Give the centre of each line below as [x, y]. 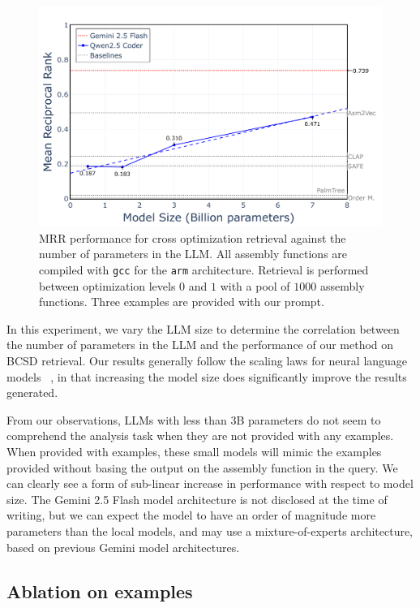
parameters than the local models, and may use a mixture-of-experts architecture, [210, 530]
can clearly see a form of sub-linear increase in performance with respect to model [210, 483]
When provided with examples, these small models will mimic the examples [194, 451]
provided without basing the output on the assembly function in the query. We [202, 467]
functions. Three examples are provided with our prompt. [182, 302]
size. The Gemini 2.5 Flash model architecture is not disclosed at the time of [197, 499]
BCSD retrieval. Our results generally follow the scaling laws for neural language [207, 361]
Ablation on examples [100, 591]
